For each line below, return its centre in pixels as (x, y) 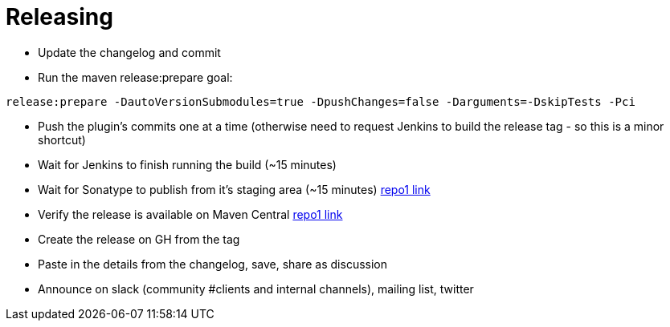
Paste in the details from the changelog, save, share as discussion (213, 264)
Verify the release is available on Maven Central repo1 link (190, 214)
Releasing (59, 17)
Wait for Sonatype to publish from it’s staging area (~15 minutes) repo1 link (234, 189)
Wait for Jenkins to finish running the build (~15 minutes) (187, 164)
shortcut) (62, 139)
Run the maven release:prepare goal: (135, 77)
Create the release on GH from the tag (139, 239)
